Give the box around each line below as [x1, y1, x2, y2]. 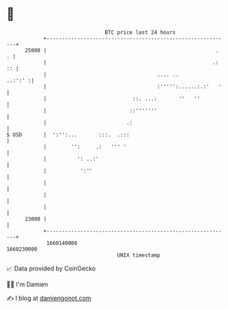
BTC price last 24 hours [104, 29, 176, 36]
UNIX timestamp [117, 251, 161, 259]
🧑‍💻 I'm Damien [6, 280, 49, 288]
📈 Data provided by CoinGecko [6, 264, 96, 273]
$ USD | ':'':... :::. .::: [6, 131, 130, 138]
